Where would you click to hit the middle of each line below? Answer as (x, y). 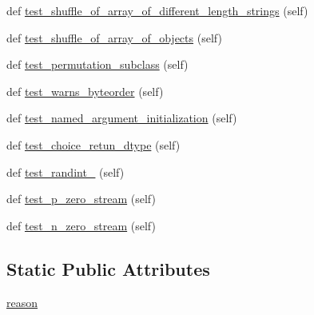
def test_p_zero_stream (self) (81, 199)
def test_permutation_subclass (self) (97, 64)
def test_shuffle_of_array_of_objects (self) (114, 37)
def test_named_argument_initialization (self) (122, 118)
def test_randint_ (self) (66, 171)
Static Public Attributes (108, 268)
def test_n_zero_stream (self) (81, 225)
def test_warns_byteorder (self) (85, 91)
